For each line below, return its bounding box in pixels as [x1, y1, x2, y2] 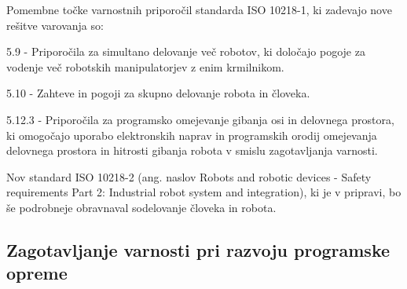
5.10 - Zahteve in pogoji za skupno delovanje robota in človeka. [6, 85, 310, 101]
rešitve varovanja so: [6, 16, 104, 33]
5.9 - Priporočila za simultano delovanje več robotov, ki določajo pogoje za [6, 43, 365, 60]
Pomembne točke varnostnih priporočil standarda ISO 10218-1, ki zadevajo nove [6, 2, 392, 17]
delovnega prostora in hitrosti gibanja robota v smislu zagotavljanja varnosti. [6, 142, 378, 159]
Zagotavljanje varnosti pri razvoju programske [6, 237, 390, 262]
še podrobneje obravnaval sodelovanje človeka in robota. [6, 199, 277, 215]
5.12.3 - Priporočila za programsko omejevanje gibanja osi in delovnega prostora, [6, 111, 394, 127]
